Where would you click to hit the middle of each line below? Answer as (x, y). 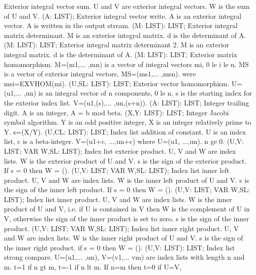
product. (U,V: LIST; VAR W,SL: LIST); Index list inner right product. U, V (122, 228)
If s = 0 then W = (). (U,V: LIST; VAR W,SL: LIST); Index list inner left (117, 170)
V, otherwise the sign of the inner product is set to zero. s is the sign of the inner (127, 219)
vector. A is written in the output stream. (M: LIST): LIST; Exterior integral (121, 25)
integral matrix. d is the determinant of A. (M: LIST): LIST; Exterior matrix (121, 54)
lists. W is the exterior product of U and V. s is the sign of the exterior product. (125, 160)
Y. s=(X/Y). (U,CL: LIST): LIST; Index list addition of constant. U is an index (125, 131)
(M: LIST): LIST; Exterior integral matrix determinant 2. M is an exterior (117, 45)
